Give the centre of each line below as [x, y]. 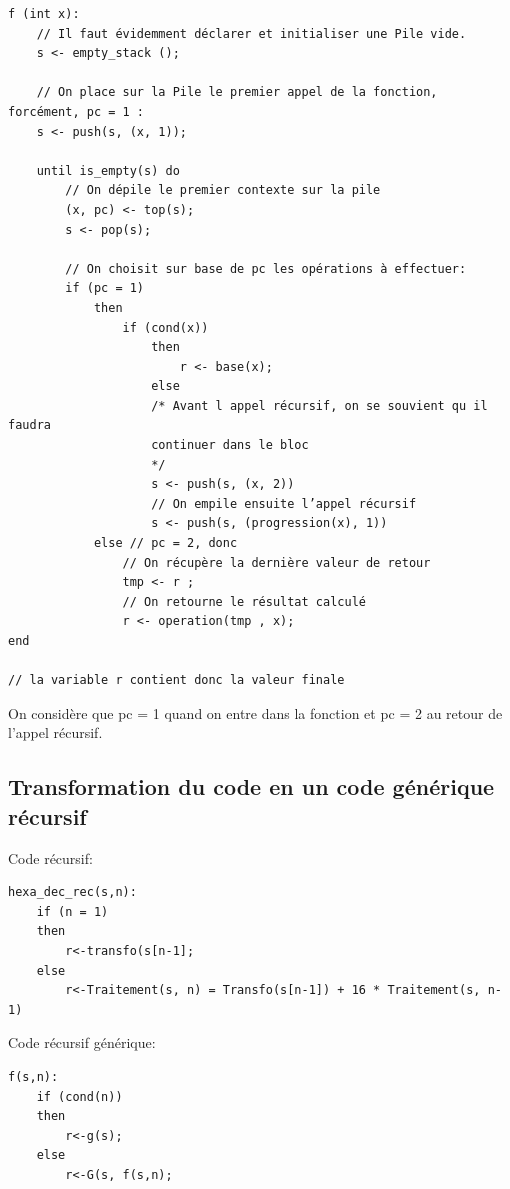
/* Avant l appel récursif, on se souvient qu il [319, 405]
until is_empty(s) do [108, 170]
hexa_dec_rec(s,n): [72, 892]
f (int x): [44, 14]
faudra [29, 425]
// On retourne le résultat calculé [244, 601]
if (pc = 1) [105, 288]
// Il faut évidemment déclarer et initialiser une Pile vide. [251, 33]
